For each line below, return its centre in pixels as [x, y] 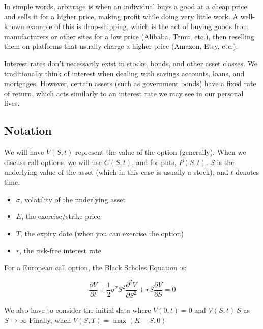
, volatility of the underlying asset [73, 199]
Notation [28, 131]
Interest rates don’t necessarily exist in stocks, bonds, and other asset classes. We [131, 63]
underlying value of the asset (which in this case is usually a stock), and [116, 172]
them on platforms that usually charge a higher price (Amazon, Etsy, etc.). [121, 46]
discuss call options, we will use [53, 162]
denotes [247, 172]
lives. [12, 103]
